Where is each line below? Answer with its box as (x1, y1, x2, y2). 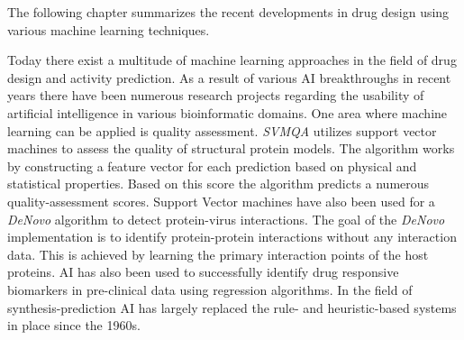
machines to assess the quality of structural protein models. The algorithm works (7, 139, 455, 158)
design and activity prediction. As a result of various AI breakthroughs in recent (7, 68, 451, 87)
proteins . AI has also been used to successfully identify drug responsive (7, 262, 399, 281)
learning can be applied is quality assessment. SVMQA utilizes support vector (7, 121, 437, 140)
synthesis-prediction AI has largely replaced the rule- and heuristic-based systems (7, 298, 457, 317)
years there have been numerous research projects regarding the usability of (7, 86, 424, 105)
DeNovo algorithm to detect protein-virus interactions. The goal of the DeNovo (7, 209, 445, 228)
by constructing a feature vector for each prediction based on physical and (7, 156, 417, 175)
